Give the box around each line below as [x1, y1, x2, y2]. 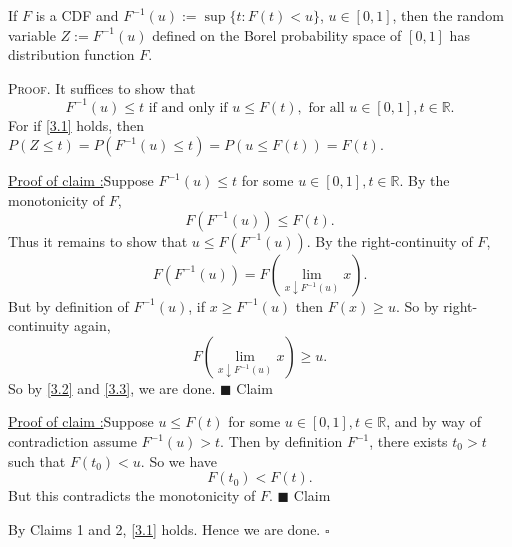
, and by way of [386, 411, 482, 432]
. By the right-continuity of [306, 230, 473, 251]
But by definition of [8, 295, 129, 316]
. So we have [140, 450, 218, 471]
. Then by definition [220, 431, 343, 452]
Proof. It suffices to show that [8, 77, 196, 98]
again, [74, 315, 111, 336]
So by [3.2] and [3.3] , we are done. [8, 377, 216, 398]
